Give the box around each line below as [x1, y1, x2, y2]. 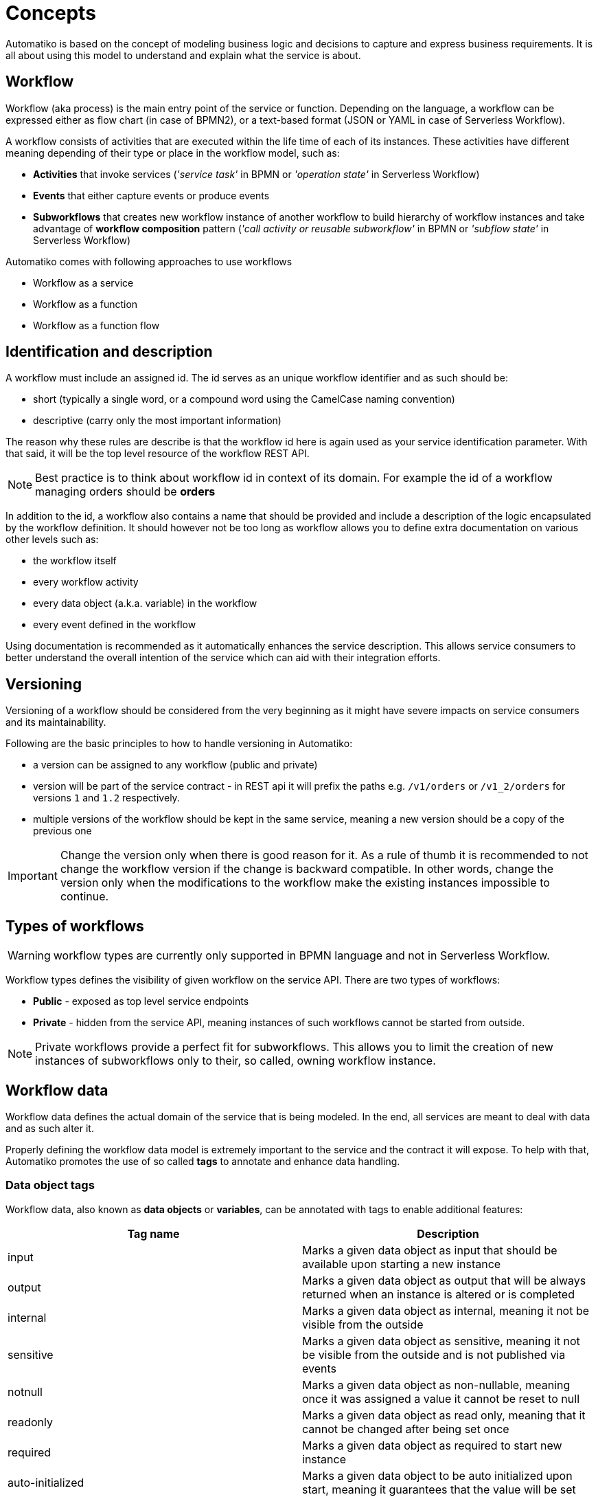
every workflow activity [33, 576, 139, 588]
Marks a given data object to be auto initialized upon [302, 1468, 573, 1483]
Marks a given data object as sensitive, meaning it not [302, 1333, 580, 1348]
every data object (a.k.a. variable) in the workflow [33, 597, 257, 610]
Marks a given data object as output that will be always [302, 1273, 586, 1287]
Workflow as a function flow [33, 319, 160, 331]
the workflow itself [33, 555, 117, 567]
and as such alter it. [5, 1122, 94, 1134]
